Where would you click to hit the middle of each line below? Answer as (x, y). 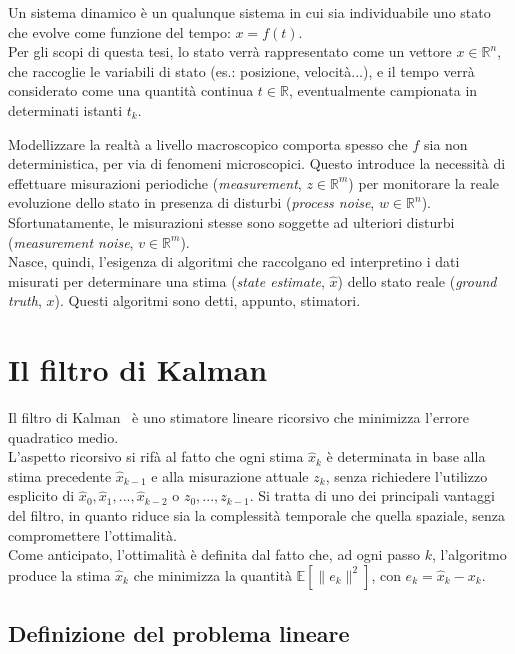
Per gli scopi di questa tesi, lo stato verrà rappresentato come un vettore (230, 51)
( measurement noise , (71, 241)
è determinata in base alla (406, 456)
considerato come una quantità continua (131, 90)
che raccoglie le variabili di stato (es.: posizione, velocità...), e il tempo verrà (241, 70)
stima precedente (60, 475)
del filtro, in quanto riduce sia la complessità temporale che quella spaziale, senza (257, 515)
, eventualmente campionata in (383, 90)
